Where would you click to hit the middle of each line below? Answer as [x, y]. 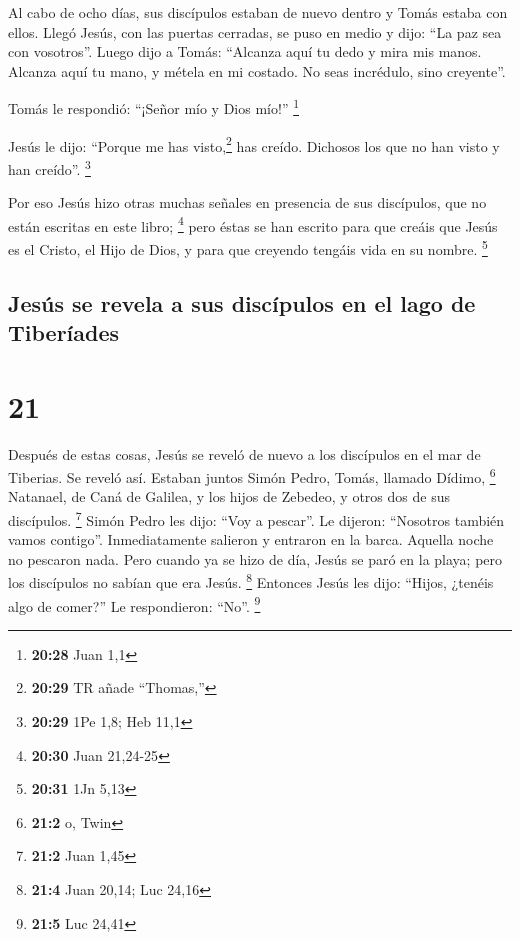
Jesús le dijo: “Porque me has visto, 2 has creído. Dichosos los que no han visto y [254, 144]
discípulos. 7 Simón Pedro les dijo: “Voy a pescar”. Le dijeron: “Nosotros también [256, 518]
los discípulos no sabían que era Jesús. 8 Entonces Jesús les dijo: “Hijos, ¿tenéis [251, 581]
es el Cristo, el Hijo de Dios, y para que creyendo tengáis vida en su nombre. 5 [248, 247]
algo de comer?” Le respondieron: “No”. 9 [134, 604]
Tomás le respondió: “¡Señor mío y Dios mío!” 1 [153, 107]
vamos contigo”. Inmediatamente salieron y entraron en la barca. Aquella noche [251, 539]
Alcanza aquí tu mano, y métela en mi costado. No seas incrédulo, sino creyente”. [257, 70]
